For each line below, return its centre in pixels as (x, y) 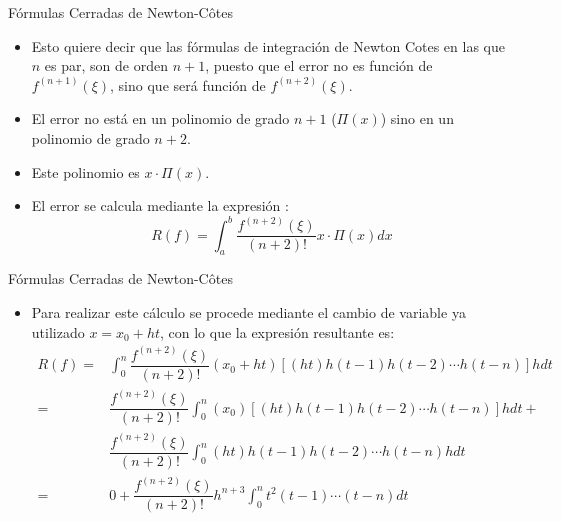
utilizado (58, 331)
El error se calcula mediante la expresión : (160, 205)
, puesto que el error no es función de (319, 65)
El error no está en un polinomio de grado (160, 118)
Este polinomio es (85, 171)
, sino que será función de (188, 84)
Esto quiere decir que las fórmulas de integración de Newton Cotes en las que (268, 45)
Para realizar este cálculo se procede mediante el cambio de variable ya (248, 312)
